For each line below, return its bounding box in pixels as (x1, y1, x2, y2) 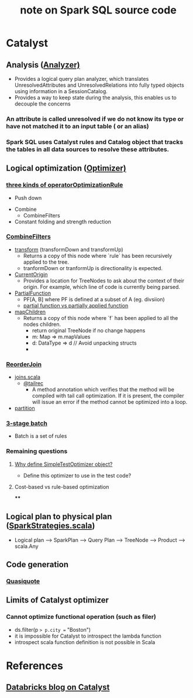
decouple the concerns (14, 100, 71, 107)
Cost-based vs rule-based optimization (14, 483, 109, 490)
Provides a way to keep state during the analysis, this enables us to (14, 94, 177, 101)
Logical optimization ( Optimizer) (6, 164, 127, 173)
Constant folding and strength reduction (14, 218, 111, 225)
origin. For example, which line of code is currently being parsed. (23, 283, 180, 290)
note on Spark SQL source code (20, 4, 177, 17)
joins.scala (14, 373, 41, 381)
